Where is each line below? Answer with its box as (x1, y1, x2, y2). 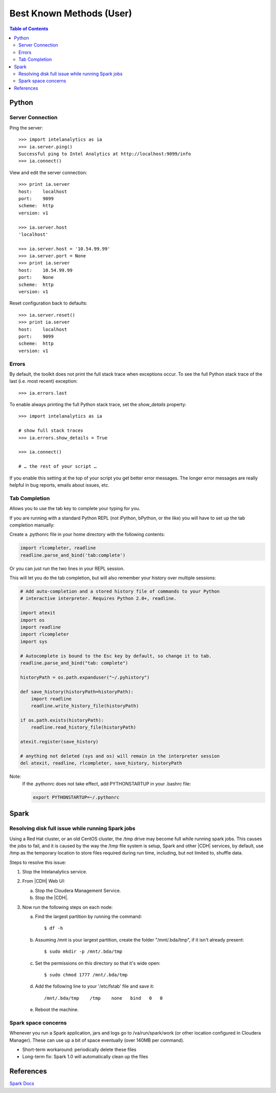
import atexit (20, 610, 56, 616)
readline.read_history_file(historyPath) (31, 725, 136, 730)
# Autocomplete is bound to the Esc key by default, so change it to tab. (20, 653, 212, 659)
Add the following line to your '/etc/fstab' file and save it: (35, 983, 154, 990)
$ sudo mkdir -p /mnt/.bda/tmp (44, 949, 123, 954)
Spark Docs (9, 1080, 34, 1087)
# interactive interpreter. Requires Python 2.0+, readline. (20, 596, 177, 601)
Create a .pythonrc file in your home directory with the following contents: (9, 531, 165, 537)
